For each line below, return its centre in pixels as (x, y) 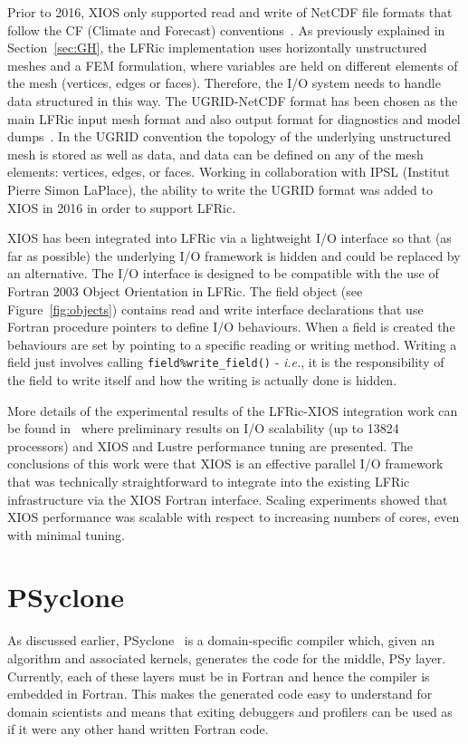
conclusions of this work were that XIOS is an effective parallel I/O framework (225, 464)
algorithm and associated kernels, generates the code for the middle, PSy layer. (227, 658)
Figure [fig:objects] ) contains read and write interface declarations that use (215, 309)
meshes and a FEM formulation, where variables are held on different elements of (233, 65)
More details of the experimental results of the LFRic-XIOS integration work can (233, 410)
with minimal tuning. (66, 534)
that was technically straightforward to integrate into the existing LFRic (209, 481)
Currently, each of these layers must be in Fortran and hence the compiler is (219, 676)
